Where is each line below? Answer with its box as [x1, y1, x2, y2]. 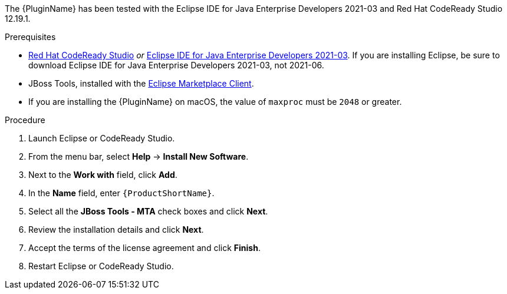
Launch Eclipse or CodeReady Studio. [28, 133, 175, 143]
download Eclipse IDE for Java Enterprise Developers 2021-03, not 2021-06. [28, 60, 324, 70]
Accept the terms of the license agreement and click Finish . [28, 243, 261, 253]
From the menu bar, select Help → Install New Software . [28, 151, 249, 161]
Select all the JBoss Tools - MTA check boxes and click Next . [28, 206, 268, 216]
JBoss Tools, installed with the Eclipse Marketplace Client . [28, 78, 254, 88]
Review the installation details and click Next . [28, 224, 204, 234]
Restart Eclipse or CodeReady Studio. [28, 261, 174, 271]
